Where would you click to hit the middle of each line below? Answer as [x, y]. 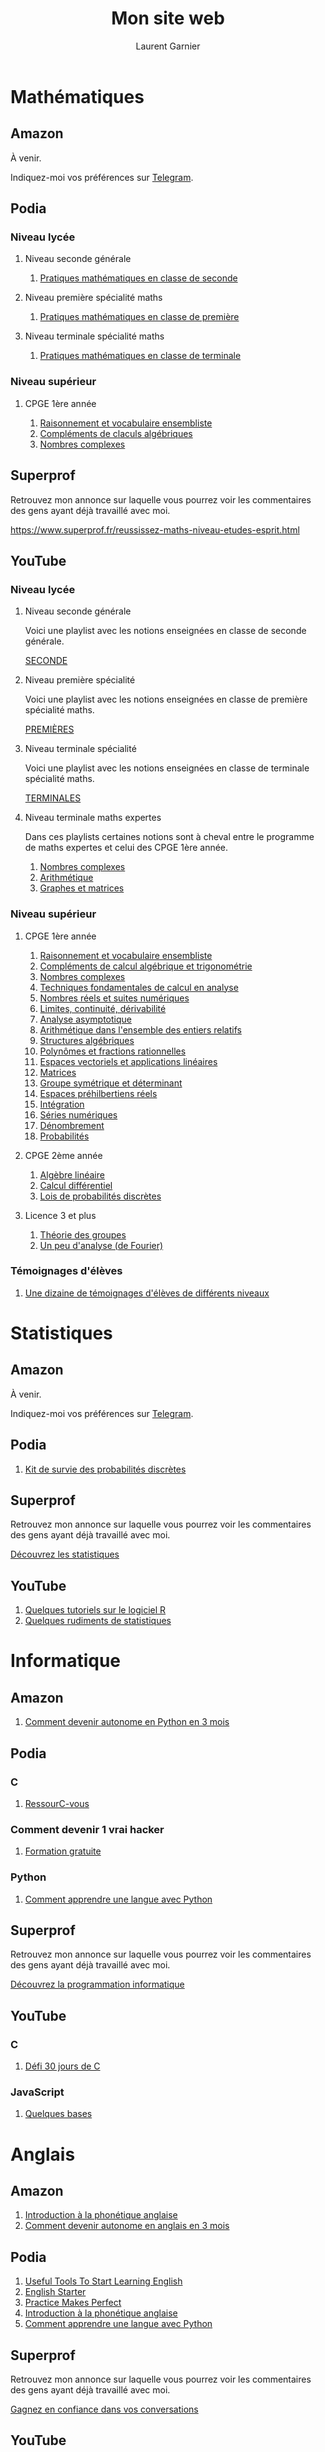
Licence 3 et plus [60, 1215]
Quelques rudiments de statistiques [98, 1621]
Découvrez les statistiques [65, 1554]
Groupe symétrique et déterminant [111, 1083]
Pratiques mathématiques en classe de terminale [140, 356]
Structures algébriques [87, 1040]
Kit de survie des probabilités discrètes [105, 1469]
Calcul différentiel [76, 1185]
